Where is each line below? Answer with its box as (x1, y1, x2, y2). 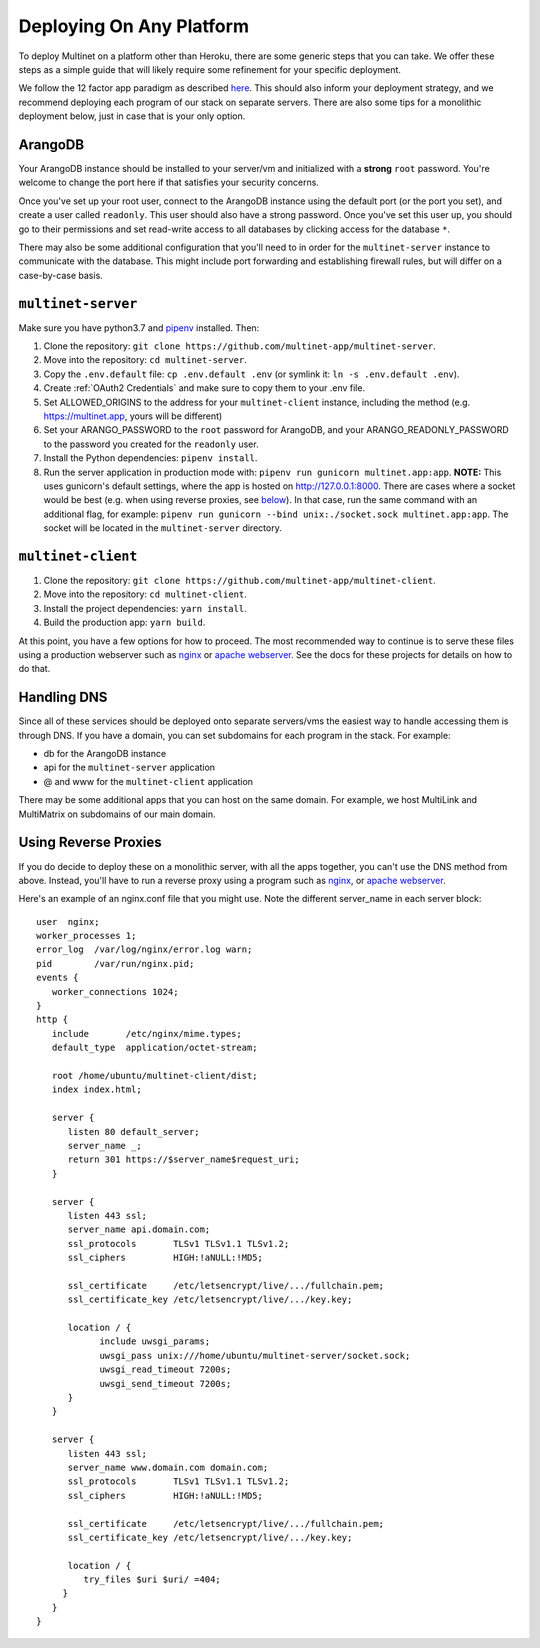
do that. (18, 663, 51, 675)
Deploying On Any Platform (18, 15, 250, 37)
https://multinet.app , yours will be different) (43, 410, 223, 422)
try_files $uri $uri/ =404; (83, 1574, 222, 1585)
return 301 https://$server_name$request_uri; (67, 1154, 300, 1165)
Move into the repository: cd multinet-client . (43, 588, 247, 600)
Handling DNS (18, 689, 108, 706)
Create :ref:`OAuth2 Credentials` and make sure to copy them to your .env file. (43, 382, 365, 394)
